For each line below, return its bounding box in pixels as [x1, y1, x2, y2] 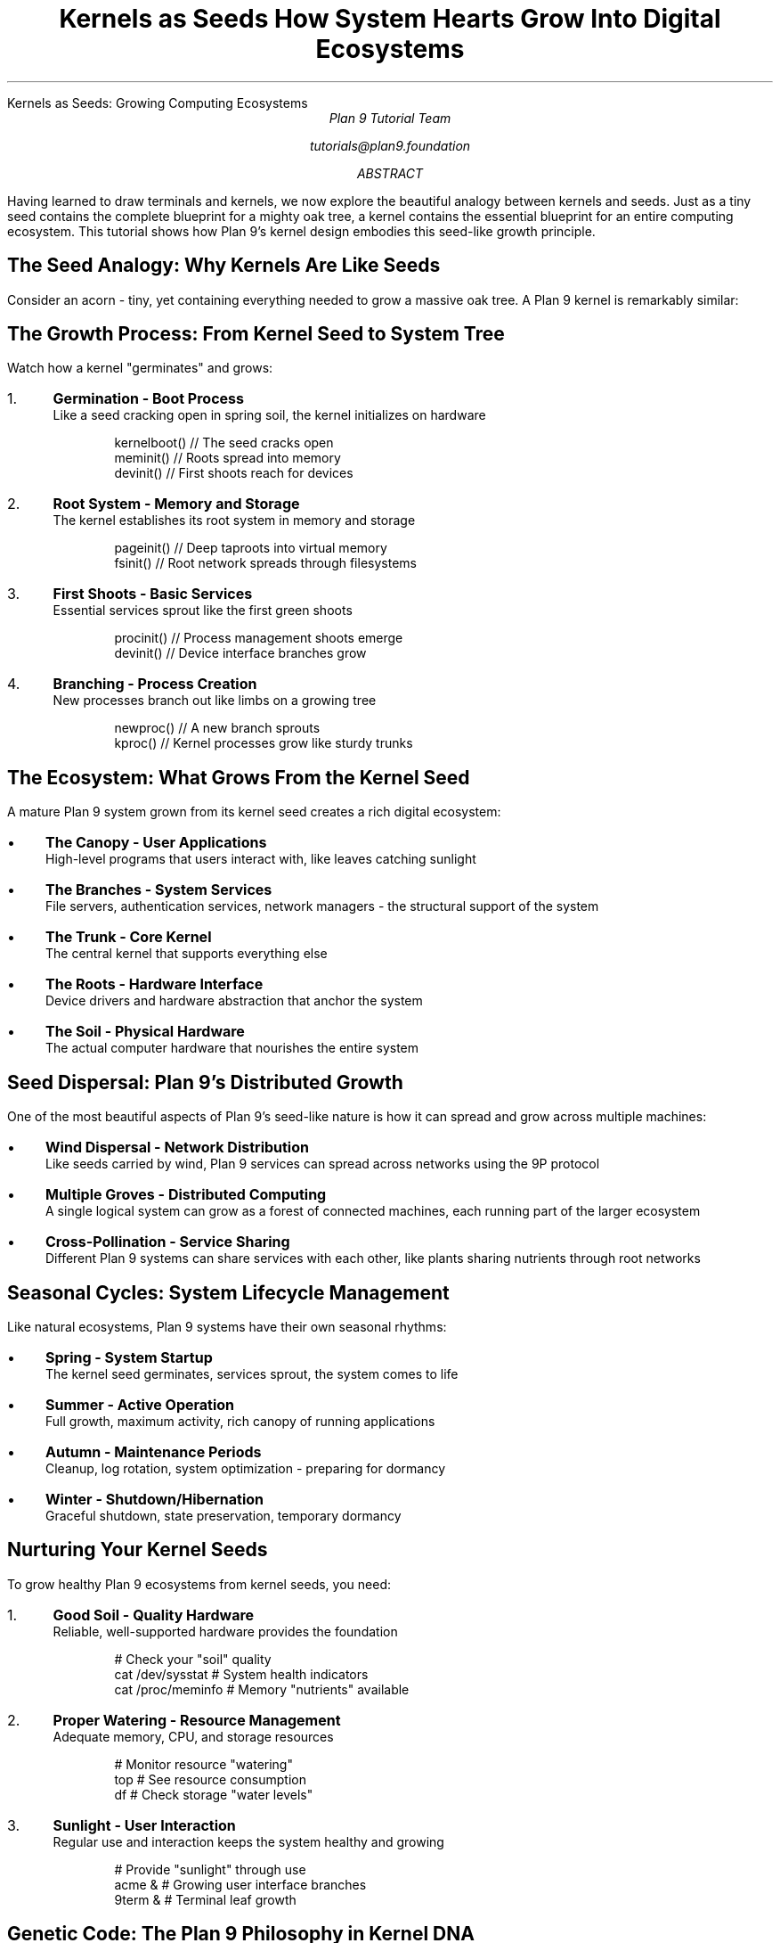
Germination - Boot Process [53, 389, 245, 408]
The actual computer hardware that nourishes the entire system [45, 1040, 419, 1056]
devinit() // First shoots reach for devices [114, 465, 353, 481]
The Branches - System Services [45, 881, 272, 899]
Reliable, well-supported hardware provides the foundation [53, 1623, 398, 1639]
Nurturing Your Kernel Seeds [7, 1538, 268, 1562]
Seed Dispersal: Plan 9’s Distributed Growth [7, 1070, 403, 1094]
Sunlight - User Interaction [53, 1816, 236, 1834]
